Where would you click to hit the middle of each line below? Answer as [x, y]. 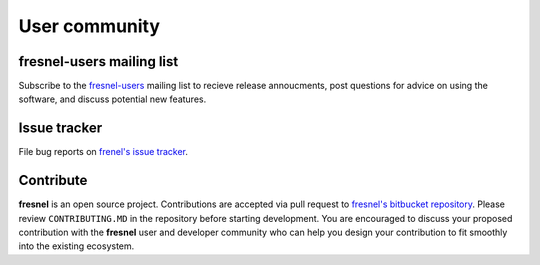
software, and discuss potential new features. [112, 99]
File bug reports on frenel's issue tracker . [103, 152]
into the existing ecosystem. [76, 246]
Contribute [53, 180]
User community [89, 26]
